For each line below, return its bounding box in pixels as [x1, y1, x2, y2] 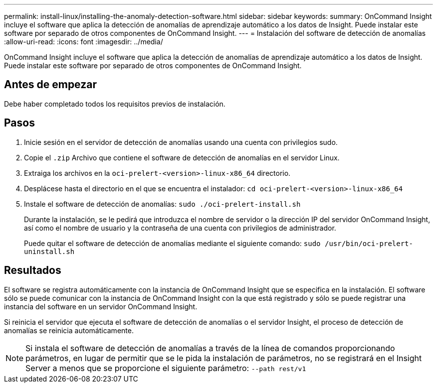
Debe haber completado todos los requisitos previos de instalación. [4, 99, 225, 108]
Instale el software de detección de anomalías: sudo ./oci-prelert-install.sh [24, 199, 301, 208]
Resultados [4, 264, 61, 277]
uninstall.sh [24, 247, 75, 256]
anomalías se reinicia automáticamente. [4, 326, 134, 335]
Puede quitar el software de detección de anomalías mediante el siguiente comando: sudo [24, 239, 321, 248]
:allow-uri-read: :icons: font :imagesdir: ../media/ [4, 37, 163, 46]
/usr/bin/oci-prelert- [324, 239, 413, 248]
